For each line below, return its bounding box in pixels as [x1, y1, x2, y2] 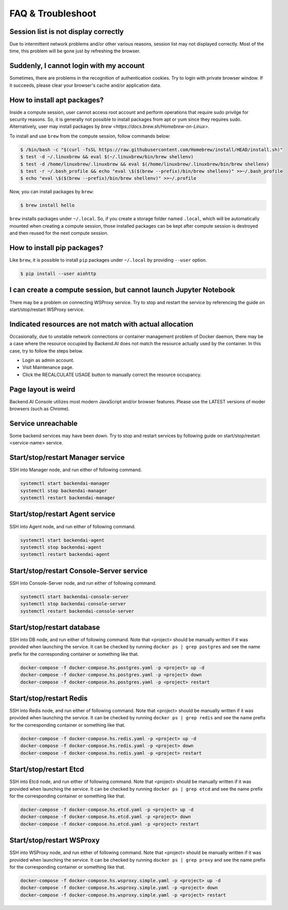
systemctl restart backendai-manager [20, 495, 116, 501]
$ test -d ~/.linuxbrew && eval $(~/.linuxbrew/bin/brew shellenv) [20, 154, 194, 160]
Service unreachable [9, 419, 78, 428]
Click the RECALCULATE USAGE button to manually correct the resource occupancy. [22, 372, 202, 378]
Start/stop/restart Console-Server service [9, 566, 148, 575]
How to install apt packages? [9, 96, 104, 104]
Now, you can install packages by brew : [9, 189, 94, 195]
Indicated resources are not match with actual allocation [9, 320, 194, 328]
